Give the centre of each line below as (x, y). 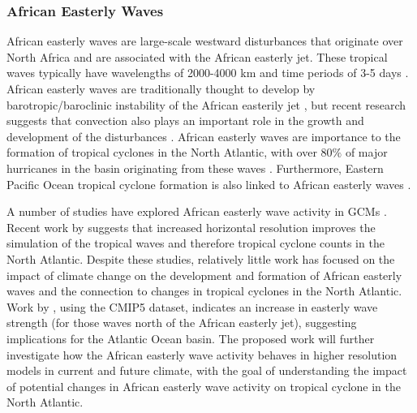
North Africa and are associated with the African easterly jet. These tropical (197, 56)
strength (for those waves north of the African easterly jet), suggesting (182, 323)
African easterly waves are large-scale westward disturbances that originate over (205, 41)
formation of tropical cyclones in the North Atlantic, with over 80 (170, 152)
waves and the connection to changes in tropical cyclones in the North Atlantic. (204, 291)
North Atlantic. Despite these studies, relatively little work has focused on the (201, 258)
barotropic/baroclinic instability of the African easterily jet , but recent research (206, 104)
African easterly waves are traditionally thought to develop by (161, 88)
